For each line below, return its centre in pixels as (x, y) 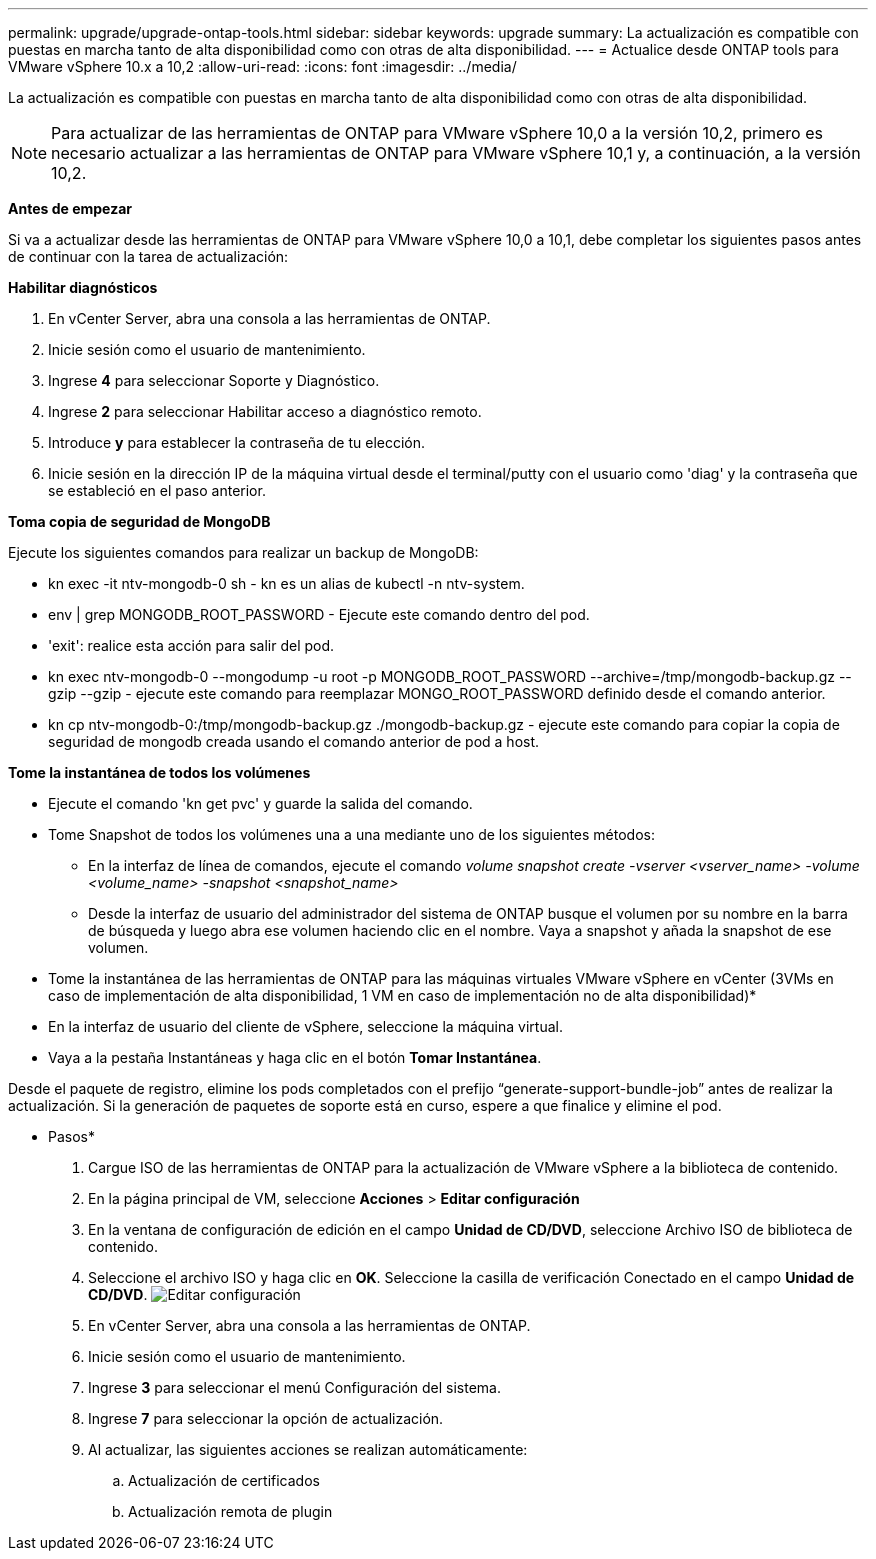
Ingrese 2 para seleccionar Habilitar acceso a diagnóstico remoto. (265, 411)
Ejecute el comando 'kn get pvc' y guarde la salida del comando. (260, 803)
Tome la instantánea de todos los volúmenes (159, 772)
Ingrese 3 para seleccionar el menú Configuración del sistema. (295, 1387)
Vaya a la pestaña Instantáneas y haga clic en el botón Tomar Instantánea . (295, 1057)
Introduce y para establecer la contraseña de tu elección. (237, 442)
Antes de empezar (70, 208)
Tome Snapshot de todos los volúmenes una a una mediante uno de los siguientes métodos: (352, 834)
